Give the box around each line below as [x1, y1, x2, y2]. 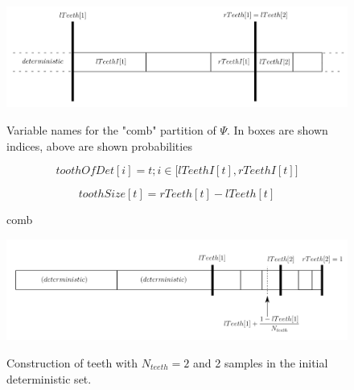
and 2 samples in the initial [192, 354, 328, 371]
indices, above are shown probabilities [6, 137, 192, 154]
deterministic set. [6, 370, 92, 387]
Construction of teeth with [6, 354, 138, 371]
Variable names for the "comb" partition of [6, 122, 216, 139]
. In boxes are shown [226, 122, 328, 139]
